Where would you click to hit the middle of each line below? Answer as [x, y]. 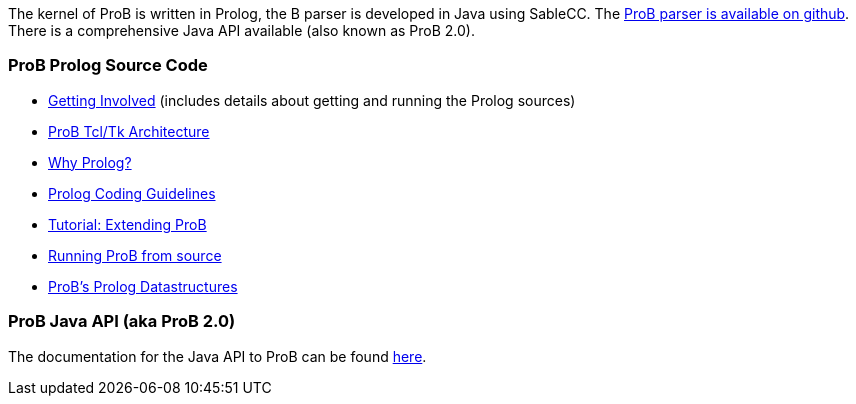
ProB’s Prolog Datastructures [143, 286]
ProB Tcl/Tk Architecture [129, 131]
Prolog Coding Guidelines [132, 193]
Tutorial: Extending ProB [127, 224]
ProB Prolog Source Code [108, 65]
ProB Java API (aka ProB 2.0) [122, 321]
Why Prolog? [90, 162]
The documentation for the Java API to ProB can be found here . [217, 356]
